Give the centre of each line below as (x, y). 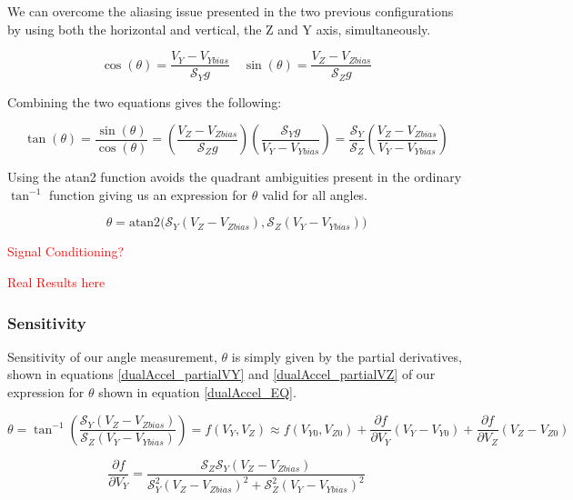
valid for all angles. (315, 194)
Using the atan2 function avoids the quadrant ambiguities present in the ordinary (235, 177)
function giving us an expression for (148, 194)
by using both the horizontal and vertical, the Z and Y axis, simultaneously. (219, 29)
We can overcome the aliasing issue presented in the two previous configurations (231, 11)
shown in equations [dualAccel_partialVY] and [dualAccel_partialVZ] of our (221, 374)
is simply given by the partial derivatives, (347, 356)
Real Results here (56, 282)
